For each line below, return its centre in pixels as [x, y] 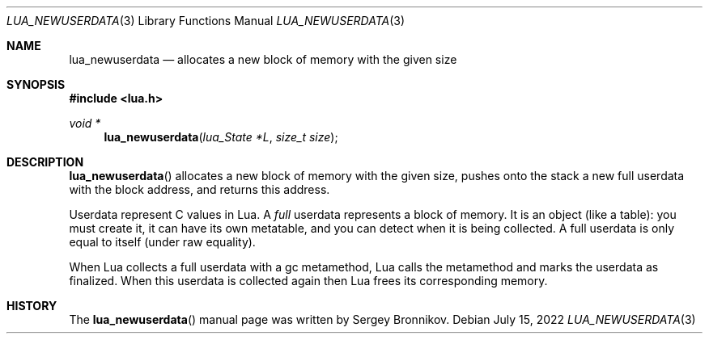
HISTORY [32, 306]
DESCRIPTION [45, 162]
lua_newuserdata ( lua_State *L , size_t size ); [221, 137]
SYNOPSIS [36, 84]
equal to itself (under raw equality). [162, 242]
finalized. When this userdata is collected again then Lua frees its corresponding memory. [308, 281]
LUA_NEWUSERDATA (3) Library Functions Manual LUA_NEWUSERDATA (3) [206, 21]
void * [85, 123]
